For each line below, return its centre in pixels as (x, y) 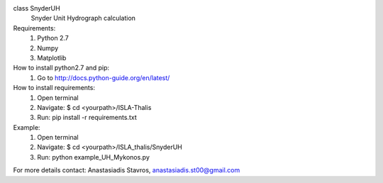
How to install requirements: (54, 88)
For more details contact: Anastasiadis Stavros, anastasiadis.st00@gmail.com (127, 170)
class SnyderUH (37, 8)
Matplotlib (52, 57)
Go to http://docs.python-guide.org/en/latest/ (104, 77)
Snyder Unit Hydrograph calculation (83, 18)
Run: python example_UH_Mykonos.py (94, 157)
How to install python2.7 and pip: (61, 68)
